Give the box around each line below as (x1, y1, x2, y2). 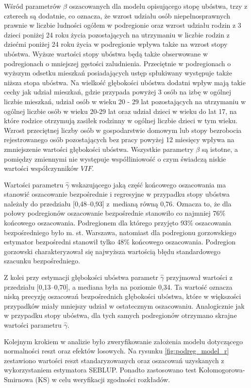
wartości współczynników (4, 163, 79, 173)
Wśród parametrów (4, 1, 61, 11)
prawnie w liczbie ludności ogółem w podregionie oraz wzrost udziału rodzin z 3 (4, 20, 241, 30)
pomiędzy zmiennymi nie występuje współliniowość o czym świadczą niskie (4, 153, 226, 164)
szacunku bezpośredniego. (4, 256, 80, 266)
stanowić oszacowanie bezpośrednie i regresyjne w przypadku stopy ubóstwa (4, 189, 230, 199)
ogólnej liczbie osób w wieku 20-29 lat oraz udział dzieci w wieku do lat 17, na (4, 106, 237, 116)
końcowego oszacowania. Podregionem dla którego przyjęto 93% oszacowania (4, 218, 232, 228)
